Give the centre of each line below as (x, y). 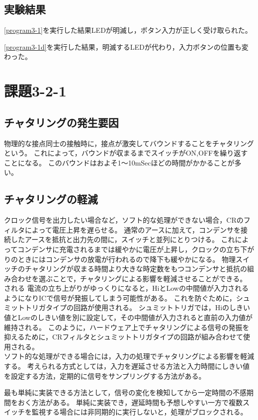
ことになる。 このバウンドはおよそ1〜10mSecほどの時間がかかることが (119, 162)
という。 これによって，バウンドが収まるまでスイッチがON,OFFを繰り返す (126, 153)
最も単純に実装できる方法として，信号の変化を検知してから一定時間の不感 (125, 392)
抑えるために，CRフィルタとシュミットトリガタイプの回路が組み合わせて (124, 337)
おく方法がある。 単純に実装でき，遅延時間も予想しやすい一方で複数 (130, 402)
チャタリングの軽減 (51, 199)
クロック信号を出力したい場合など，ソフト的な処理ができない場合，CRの (124, 220)
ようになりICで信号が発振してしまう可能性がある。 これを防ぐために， (120, 297)
